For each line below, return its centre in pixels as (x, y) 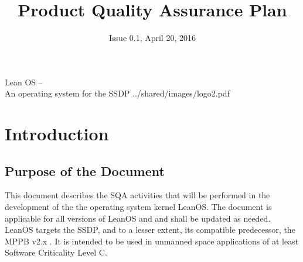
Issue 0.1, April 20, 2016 (152, 38)
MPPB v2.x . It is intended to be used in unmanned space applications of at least (152, 241)
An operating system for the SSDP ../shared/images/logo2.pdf (117, 93)
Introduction (57, 134)
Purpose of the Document (85, 170)
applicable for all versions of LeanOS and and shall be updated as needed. (138, 218)
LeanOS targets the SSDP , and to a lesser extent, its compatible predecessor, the (150, 230)
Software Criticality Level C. (56, 252)
